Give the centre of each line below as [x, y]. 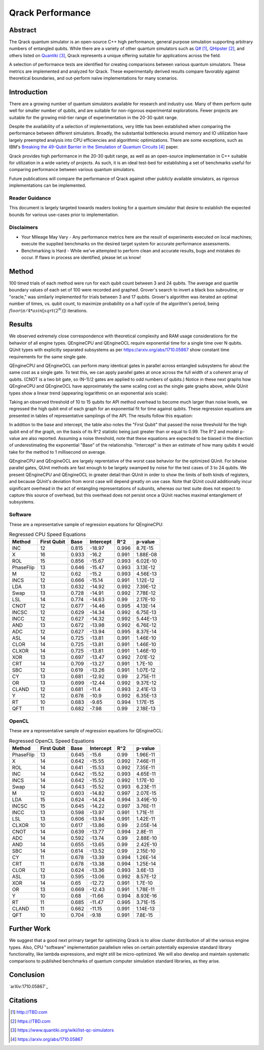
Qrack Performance [50, 13]
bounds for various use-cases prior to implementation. [64, 215]
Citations [23, 1000]
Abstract [23, 30]
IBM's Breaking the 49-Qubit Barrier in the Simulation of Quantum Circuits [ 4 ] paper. [94, 147]
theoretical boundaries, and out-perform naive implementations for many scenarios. [94, 78]
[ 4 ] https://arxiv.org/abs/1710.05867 [47, 1039]
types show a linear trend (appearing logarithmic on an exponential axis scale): [88, 393]
